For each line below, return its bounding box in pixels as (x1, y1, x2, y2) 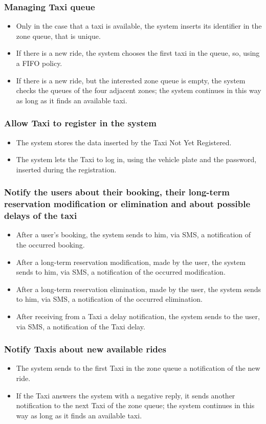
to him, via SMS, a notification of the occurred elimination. (16, 294, 203, 304)
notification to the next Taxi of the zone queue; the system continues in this (16, 400, 255, 411)
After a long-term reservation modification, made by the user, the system (16, 256, 246, 267)
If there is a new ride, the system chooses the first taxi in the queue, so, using (16, 48, 260, 58)
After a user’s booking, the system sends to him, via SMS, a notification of (16, 229, 251, 240)
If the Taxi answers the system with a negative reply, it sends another (16, 390, 235, 400)
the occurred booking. (16, 239, 85, 250)
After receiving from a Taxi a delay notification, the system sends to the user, (16, 311, 260, 321)
